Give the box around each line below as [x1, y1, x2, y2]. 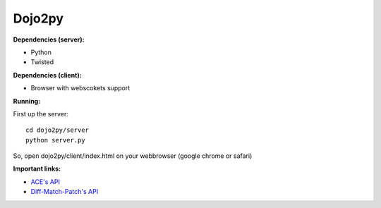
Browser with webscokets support [30, 84, 131, 92]
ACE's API [30, 177, 60, 186]
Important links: [13, 164, 61, 173]
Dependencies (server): [13, 35, 85, 44]
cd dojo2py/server [25, 126, 90, 134]
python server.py [25, 136, 85, 144]
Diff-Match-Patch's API [30, 188, 99, 196]
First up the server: [13, 109, 68, 118]
